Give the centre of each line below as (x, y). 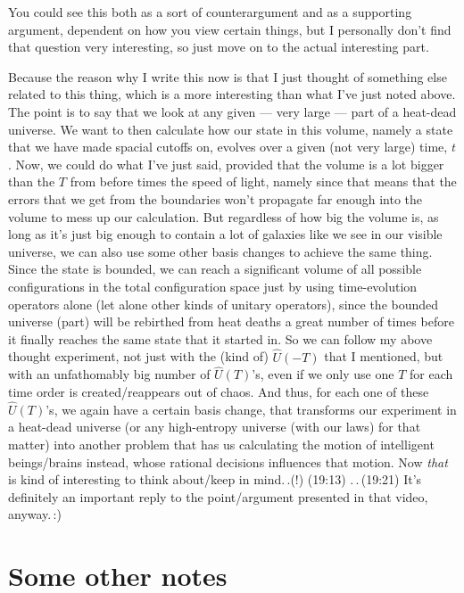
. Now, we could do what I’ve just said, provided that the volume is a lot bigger (226, 164)
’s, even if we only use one (323, 374)
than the (32, 181)
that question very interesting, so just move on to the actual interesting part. (219, 47)
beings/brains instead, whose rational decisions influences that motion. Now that (228, 461)
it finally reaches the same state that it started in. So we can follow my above (220, 338)
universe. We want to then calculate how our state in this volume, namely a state (231, 129)
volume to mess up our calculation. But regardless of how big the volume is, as (224, 216)
